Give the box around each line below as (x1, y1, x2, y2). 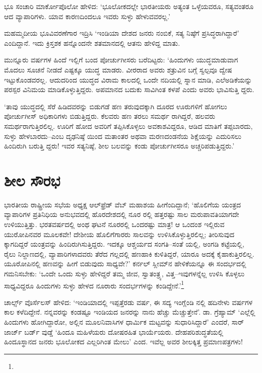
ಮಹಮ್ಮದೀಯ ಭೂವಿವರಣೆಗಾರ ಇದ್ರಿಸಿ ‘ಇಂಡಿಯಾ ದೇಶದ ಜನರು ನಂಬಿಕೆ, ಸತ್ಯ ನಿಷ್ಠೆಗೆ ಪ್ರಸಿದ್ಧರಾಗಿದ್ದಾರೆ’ (4, 28, 239, 38)
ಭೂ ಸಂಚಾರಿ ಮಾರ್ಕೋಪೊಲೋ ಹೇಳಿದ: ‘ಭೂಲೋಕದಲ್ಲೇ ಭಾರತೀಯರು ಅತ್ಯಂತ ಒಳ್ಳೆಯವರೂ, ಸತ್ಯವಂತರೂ (4, 1, 254, 11)
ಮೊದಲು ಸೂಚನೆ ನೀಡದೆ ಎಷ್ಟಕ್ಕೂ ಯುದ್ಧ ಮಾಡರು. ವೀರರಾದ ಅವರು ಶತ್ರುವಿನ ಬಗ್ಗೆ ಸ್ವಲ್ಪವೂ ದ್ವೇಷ (4, 64, 232, 74)
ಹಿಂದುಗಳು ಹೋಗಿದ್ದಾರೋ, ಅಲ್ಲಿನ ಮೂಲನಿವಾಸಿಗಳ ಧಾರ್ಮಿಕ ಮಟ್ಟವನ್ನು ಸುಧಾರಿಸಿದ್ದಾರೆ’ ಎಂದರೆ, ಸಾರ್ (4, 317, 244, 327)
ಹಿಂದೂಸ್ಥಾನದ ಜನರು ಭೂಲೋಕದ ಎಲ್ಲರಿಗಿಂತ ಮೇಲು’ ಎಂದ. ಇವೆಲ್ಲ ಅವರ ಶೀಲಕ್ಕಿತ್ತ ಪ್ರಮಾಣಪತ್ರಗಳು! (4, 336, 243, 347)
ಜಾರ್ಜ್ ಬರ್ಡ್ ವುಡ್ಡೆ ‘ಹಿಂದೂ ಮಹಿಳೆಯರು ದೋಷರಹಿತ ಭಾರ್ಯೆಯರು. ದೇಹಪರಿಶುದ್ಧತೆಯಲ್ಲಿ (4, 326, 224, 337)
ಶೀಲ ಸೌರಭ (4, 170, 60, 190)
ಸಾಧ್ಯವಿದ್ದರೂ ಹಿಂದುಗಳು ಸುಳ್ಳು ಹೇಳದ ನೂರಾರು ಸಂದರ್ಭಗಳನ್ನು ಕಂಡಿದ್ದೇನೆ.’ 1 (4, 278, 184, 290)
